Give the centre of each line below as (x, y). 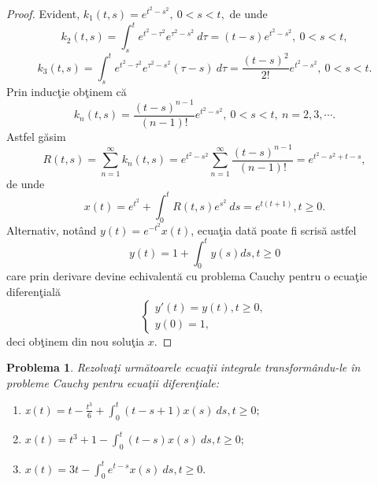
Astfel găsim (36, 136)
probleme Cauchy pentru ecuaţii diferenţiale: (113, 382)
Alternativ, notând (52, 230)
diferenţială (33, 292)
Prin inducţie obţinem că (67, 91)
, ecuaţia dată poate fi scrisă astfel (274, 230)
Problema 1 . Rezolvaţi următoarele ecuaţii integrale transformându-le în (183, 367)
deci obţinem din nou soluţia (76, 341)
